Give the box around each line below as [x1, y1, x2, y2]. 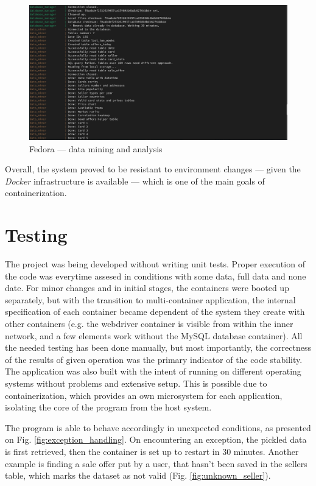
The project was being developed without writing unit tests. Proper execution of [5, 258, 305, 270]
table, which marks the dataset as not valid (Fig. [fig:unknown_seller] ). [5, 469, 271, 482]
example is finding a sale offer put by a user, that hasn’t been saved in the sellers [5, 457, 307, 470]
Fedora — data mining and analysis [29, 142, 163, 155]
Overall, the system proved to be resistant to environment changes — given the [5, 163, 301, 175]
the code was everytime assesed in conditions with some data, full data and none [5, 269, 306, 282]
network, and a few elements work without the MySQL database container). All [5, 329, 303, 342]
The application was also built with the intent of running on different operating [5, 365, 301, 378]
